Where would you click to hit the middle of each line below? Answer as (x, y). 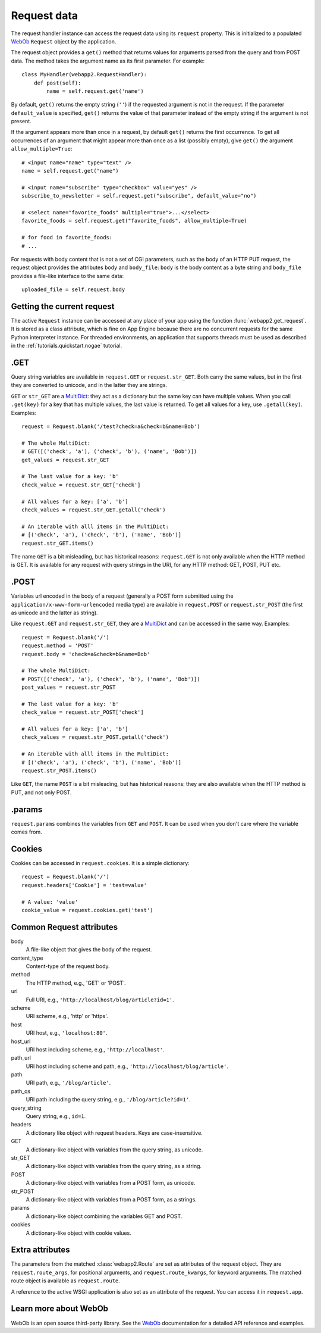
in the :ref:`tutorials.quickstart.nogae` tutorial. (67, 346)
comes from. (27, 832)
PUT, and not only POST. (41, 792)
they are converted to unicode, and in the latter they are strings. (89, 385)
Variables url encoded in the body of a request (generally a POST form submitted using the (122, 596)
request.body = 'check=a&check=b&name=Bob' (86, 654)
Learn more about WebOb (60, 1309)
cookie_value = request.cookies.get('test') (88, 910)
